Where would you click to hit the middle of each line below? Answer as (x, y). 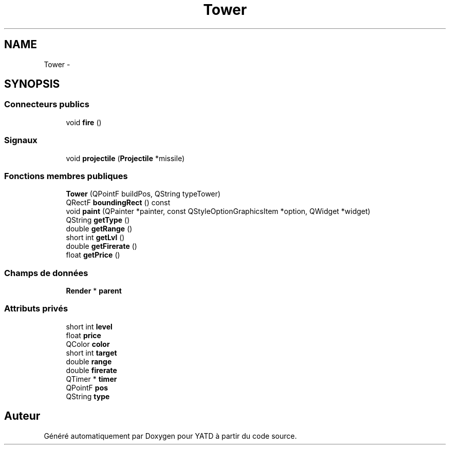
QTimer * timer (91, 379)
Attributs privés (36, 309)
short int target (91, 353)
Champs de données (46, 273)
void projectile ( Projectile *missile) (125, 158)
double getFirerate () (101, 246)
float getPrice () (93, 255)
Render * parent (94, 291)
